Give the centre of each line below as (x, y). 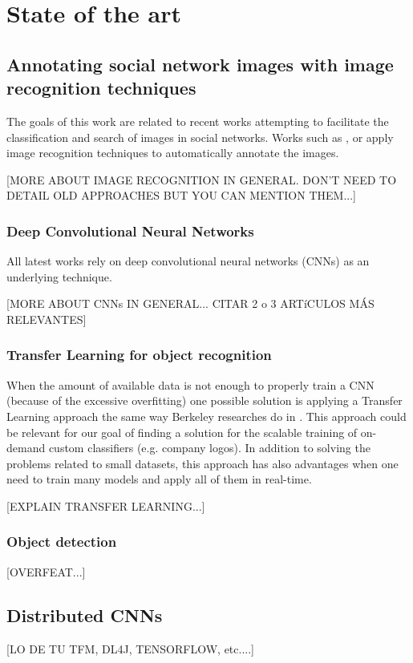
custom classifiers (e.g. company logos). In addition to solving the (209, 448)
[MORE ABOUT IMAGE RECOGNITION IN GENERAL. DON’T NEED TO (202, 179)
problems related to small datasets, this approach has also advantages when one (202, 463)
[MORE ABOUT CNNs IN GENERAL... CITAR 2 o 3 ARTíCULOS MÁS (190, 303)
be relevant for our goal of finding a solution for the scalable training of (182, 432)
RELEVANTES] (47, 319)
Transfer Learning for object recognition (139, 355)
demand (26, 448)
